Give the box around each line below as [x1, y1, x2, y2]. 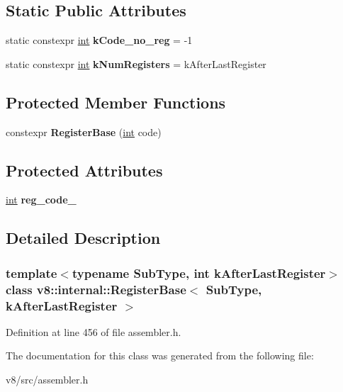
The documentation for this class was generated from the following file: [6, 348, 314, 363]
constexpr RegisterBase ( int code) [6, 124, 162, 139]
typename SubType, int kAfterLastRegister [72, 264, 326, 281]
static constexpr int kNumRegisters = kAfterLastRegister [6, 56, 266, 71]
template [6, 264, 57, 281]
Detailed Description [6, 227, 161, 249]
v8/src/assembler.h [6, 372, 89, 387]
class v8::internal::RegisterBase [6, 280, 186, 298]
